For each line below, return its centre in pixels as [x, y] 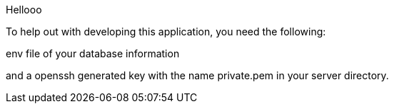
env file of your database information [93, 53]
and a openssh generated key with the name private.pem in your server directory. [197, 75]
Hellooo [24, 10]
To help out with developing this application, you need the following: [166, 31]
